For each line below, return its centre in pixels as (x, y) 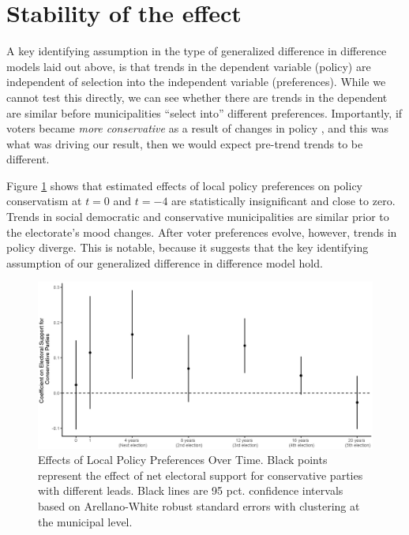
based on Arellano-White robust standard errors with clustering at (199, 505)
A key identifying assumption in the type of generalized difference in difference (197, 51)
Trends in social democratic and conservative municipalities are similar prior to (198, 217)
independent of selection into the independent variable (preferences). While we (196, 82)
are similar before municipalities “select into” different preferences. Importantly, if (204, 112)
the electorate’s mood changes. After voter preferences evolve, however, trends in (202, 232)
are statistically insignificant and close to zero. (283, 201)
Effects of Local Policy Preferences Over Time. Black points (183, 460)
